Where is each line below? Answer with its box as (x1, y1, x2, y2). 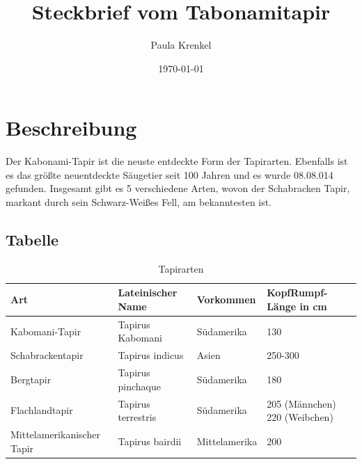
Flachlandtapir (10, 403, 73, 417)
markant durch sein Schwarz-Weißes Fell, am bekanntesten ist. (6, 195, 272, 209)
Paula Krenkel (150, 38, 212, 52)
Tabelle (6, 229, 59, 250)
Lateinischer (118, 285, 178, 300)
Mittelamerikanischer (10, 427, 100, 442)
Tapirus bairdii (118, 433, 182, 448)
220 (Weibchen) (267, 410, 333, 424)
